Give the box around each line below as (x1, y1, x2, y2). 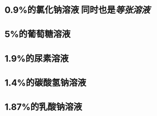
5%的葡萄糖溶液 (4, 29, 71, 40)
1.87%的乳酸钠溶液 (4, 101, 82, 113)
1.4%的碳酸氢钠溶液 (4, 77, 87, 88)
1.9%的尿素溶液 (4, 53, 69, 64)
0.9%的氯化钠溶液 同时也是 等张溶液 (4, 4, 151, 16)
